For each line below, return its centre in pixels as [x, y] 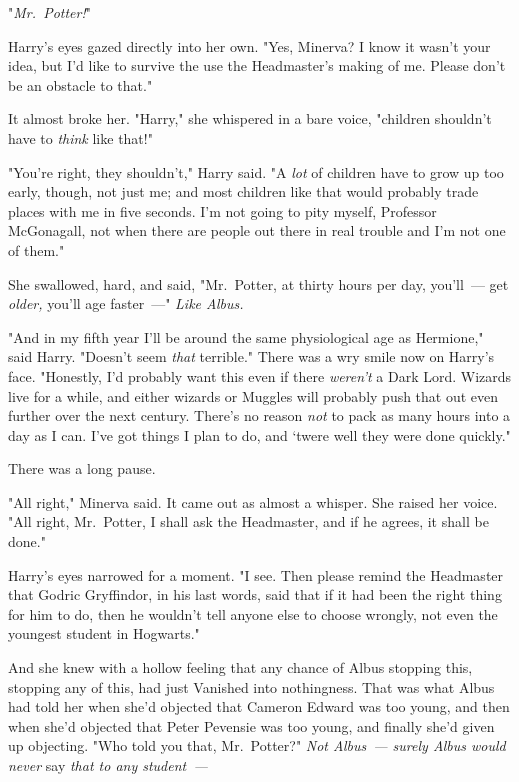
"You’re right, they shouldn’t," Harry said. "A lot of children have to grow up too [256, 171]
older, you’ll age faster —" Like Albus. [126, 303]
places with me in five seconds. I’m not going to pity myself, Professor [222, 210]
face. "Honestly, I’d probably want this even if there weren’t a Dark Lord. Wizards [260, 375]
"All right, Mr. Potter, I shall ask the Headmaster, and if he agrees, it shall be [248, 521]
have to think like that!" [80, 137]
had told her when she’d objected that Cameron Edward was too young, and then [259, 706]
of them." [36, 249]
